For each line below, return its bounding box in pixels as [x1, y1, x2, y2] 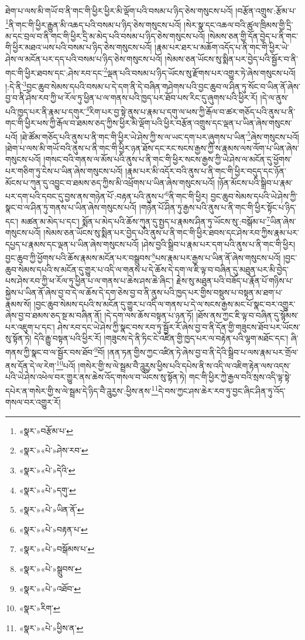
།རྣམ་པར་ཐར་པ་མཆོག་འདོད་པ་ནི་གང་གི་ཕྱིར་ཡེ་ [155, 41, 289, 53]
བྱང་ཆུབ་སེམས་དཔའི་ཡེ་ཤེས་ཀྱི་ [210, 189, 298, 202]
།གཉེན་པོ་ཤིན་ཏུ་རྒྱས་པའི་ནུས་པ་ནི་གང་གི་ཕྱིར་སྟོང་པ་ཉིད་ [139, 201, 297, 214]
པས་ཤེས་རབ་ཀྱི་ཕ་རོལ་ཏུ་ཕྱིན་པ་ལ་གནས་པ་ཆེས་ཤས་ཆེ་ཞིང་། [5, 275, 174, 287]
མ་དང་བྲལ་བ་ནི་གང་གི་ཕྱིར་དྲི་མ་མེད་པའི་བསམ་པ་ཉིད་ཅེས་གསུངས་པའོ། [5, 29, 205, 42]
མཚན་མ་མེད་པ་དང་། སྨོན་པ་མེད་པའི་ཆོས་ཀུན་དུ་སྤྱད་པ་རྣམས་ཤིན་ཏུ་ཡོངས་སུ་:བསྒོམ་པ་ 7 [20, 214, 270, 227]
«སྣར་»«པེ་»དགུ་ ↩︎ [19, 483, 76, 496]
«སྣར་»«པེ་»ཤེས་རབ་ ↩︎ [19, 444, 88, 456]
